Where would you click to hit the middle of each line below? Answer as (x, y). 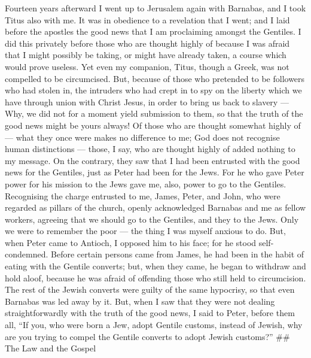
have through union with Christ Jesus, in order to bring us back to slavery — (147, 101)
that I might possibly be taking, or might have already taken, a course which (146, 55)
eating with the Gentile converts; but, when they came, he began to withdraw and (155, 266)
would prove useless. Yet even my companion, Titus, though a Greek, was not (147, 66)
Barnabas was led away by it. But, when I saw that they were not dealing (140, 301)
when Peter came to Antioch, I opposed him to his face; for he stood (131, 242)
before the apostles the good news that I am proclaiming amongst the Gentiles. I (153, 31)
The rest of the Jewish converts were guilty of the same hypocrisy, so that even (150, 289)
